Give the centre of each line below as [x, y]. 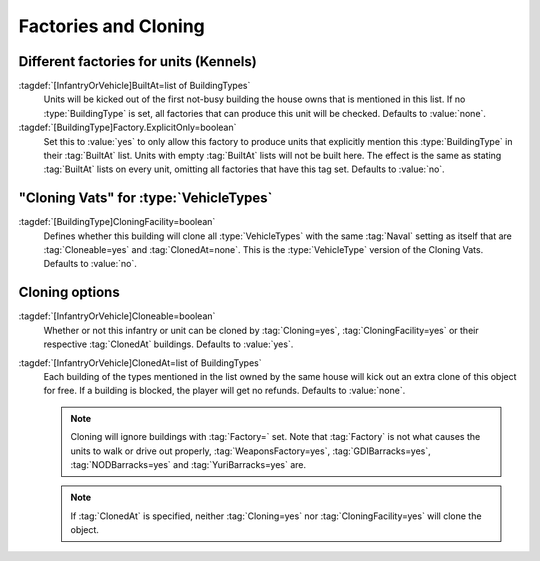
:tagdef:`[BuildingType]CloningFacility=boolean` [117, 222]
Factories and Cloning [111, 26]
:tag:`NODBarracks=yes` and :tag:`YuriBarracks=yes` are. [188, 464]
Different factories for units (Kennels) [137, 61]
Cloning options [69, 292]
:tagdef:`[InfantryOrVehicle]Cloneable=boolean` [117, 316]
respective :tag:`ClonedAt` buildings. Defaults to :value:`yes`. [168, 344]
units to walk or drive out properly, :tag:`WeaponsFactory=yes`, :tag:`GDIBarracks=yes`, [251, 451]
